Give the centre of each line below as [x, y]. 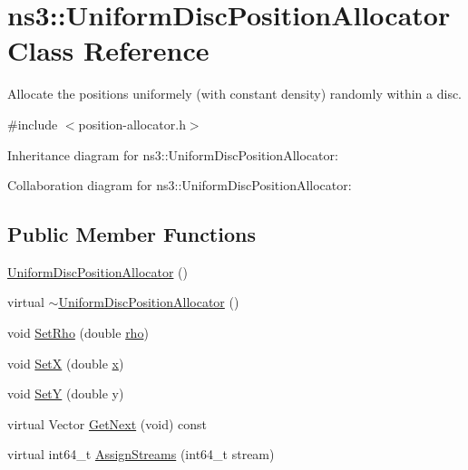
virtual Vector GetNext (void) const [107, 423]
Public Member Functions [132, 234]
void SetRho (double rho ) [78, 333]
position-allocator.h [132, 124]
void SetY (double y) [66, 393]
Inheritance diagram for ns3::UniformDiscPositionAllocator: [173, 154]
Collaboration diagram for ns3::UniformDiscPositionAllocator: [180, 185]
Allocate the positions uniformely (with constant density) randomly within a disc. [235, 94]
